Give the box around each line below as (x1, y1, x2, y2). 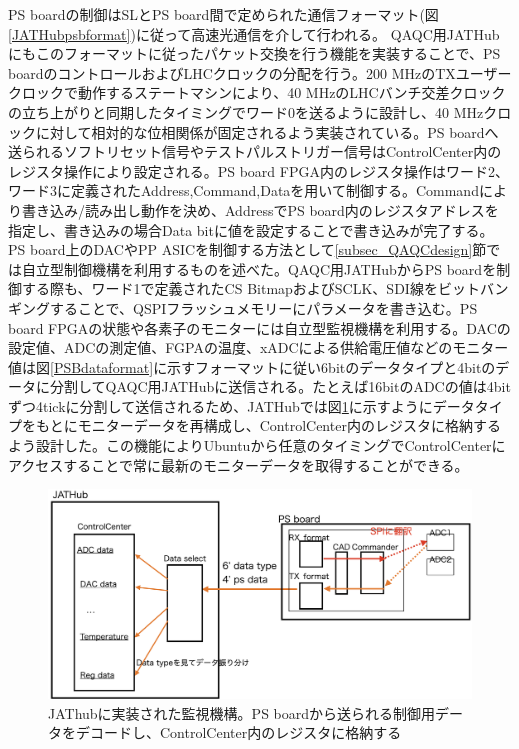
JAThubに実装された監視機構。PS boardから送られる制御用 (48, 702, 436, 723)
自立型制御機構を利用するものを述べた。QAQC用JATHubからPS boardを (21, 258, 497, 279)
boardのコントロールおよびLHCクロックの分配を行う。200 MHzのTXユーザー (8, 62, 512, 83)
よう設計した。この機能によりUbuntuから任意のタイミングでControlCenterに (8, 435, 506, 456)
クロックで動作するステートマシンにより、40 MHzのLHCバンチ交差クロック (8, 82, 506, 103)
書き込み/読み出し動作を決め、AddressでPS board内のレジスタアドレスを (21, 199, 499, 220)
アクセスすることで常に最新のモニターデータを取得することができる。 (8, 454, 469, 475)
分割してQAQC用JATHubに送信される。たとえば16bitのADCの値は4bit (49, 376, 511, 397)
